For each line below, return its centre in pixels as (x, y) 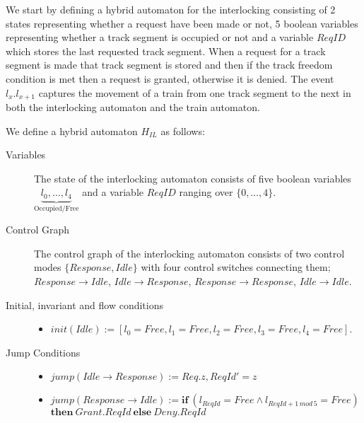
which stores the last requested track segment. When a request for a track (166, 51)
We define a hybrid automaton (72, 131)
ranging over (206, 192)
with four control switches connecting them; (236, 267)
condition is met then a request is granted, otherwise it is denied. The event (170, 78)
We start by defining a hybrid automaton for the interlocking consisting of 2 (171, 9)
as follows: (183, 131)
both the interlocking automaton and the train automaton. (133, 107)
